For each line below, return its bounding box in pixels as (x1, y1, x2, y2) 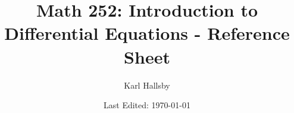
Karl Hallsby (124, 79, 170, 91)
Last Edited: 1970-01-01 (104, 99, 190, 111)
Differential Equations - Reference (4, 21, 290, 45)
